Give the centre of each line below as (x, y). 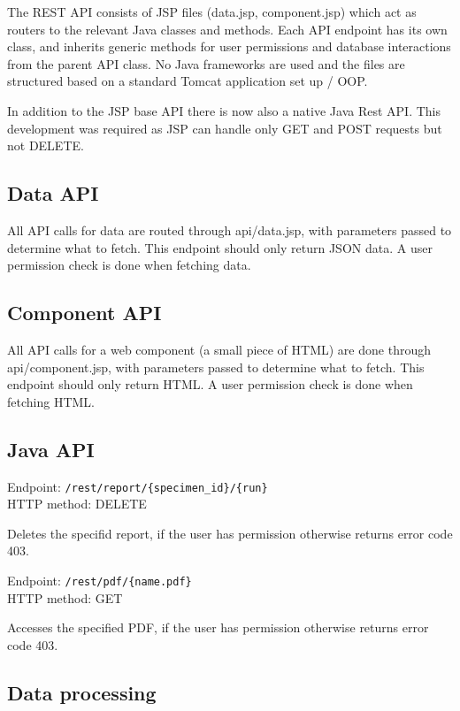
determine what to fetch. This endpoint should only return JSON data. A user (220, 247)
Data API (53, 193)
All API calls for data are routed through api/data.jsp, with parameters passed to (230, 229)
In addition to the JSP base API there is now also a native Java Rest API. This (224, 110)
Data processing (82, 692)
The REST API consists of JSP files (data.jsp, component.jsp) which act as (212, 11)
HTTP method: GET (65, 597)
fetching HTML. (51, 401)
